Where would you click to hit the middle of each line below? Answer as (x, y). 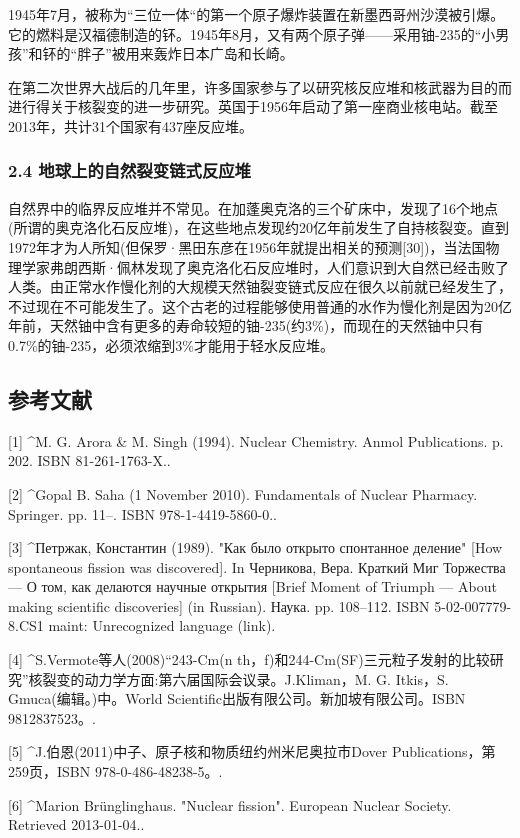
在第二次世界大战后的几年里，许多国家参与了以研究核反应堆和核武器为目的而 (260, 86)
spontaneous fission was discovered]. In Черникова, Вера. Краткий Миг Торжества (257, 566)
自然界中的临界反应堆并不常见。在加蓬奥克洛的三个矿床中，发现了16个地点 (253, 207)
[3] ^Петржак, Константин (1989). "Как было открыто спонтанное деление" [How (255, 547)
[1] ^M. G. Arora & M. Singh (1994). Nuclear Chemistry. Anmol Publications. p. (256, 440)
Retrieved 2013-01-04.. (76, 824)
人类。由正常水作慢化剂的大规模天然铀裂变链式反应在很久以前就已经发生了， (260, 286)
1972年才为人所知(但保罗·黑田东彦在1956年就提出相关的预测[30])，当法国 (247, 246)
